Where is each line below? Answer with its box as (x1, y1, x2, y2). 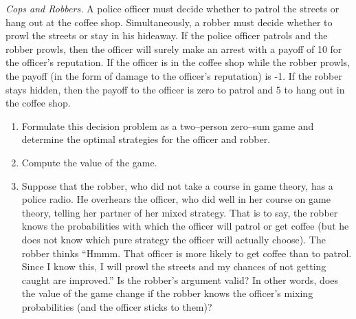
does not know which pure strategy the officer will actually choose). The (21, 232, 326, 246)
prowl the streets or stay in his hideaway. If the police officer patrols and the (5, 28, 328, 43)
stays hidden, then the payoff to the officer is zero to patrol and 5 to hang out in (5, 82, 345, 96)
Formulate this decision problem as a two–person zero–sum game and (21, 118, 314, 133)
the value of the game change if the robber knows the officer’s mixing (21, 286, 313, 300)
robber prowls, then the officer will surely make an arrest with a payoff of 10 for (5, 41, 342, 56)
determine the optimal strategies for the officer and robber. (21, 132, 271, 146)
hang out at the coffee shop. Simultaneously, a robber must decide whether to (5, 14, 333, 29)
